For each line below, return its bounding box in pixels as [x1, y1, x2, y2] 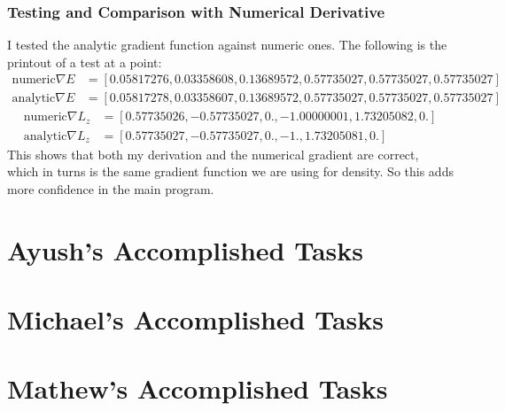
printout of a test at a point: [7, 52, 162, 71]
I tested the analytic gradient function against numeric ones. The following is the [7, 35, 447, 54]
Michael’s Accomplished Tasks [7, 300, 385, 337]
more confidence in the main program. [7, 179, 214, 198]
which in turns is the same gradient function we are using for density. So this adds [7, 162, 454, 181]
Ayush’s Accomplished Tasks [7, 231, 363, 268]
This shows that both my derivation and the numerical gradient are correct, [7, 144, 419, 163]
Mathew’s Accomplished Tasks [7, 370, 388, 407]
